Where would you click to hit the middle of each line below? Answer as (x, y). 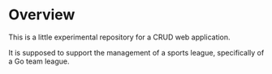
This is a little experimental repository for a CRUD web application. (119, 37)
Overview (42, 15)
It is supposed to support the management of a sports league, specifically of (136, 52)
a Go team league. (39, 61)
